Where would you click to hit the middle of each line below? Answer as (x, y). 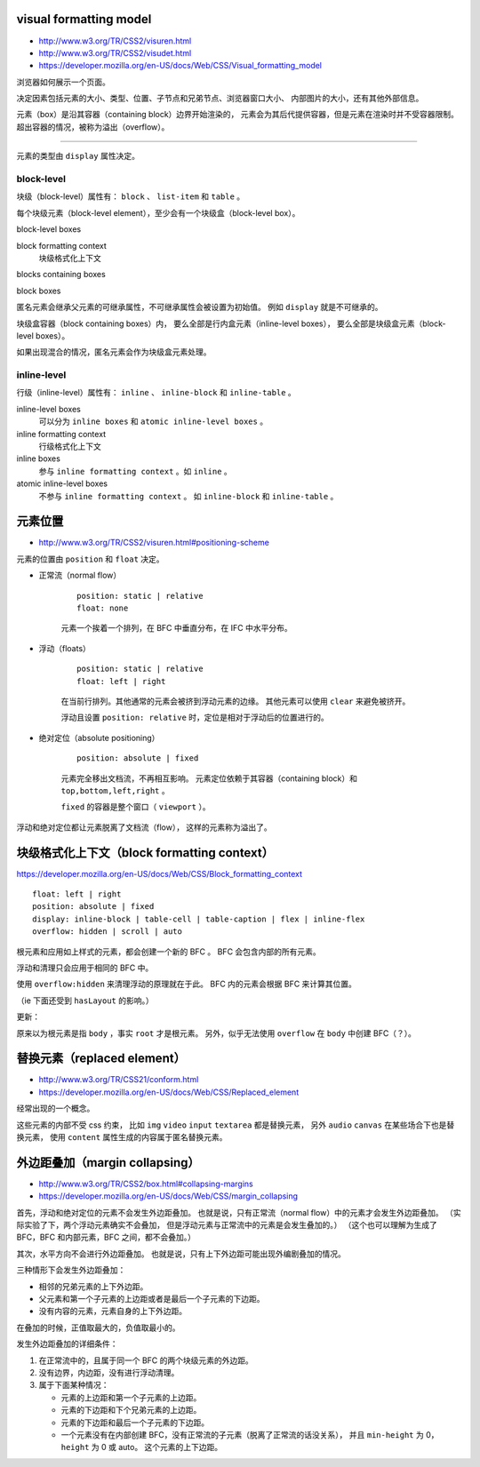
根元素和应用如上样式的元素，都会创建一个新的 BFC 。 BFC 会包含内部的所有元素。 (169, 952)
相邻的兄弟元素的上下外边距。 (93, 1286)
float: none (103, 608)
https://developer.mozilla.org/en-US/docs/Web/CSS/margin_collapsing (168, 1196)
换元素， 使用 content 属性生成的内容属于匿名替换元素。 (122, 1137)
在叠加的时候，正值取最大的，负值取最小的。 (98, 1327)
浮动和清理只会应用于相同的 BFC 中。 (85, 968)
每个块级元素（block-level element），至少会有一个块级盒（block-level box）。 (158, 212)
